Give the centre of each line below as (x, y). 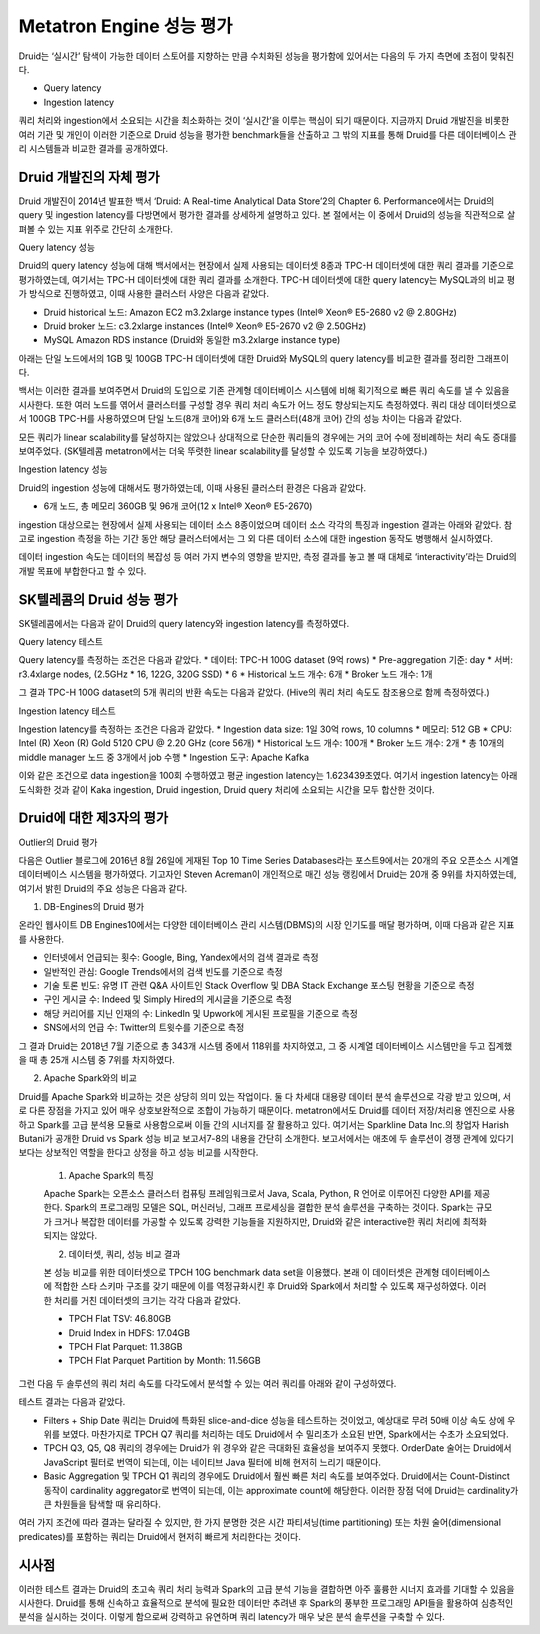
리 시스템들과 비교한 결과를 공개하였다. (93, 148)
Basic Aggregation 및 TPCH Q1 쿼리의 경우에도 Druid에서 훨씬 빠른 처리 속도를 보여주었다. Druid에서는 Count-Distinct (276, 1476)
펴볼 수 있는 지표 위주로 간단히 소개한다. (96, 229)
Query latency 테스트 (61, 642)
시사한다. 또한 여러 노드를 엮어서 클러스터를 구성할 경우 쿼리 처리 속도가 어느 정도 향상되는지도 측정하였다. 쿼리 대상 (242, 404)
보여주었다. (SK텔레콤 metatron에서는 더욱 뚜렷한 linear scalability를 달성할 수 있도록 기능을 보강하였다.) (223, 451)
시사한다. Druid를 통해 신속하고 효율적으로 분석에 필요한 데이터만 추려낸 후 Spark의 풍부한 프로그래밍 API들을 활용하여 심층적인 (266, 1602)
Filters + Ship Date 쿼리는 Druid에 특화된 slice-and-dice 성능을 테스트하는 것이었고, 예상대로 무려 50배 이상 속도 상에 (274, 1420)
